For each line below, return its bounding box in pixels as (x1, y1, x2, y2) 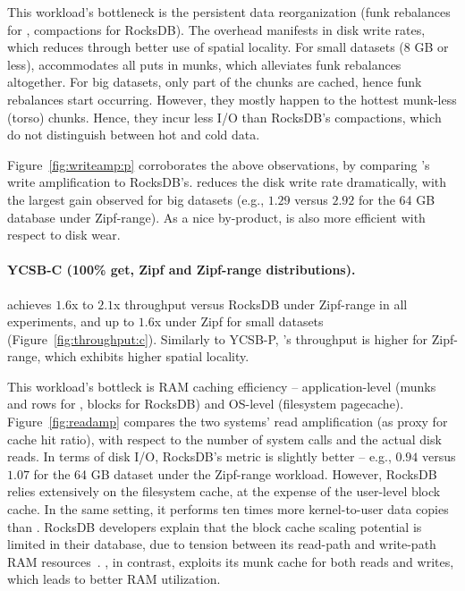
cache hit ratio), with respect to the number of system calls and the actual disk (7, 429, 442, 448)
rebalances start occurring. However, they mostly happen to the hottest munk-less (7, 89, 457, 108)
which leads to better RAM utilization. (7, 570, 221, 588)
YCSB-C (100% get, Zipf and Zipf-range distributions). (7, 260, 356, 279)
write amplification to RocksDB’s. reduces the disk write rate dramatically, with (7, 173, 447, 191)
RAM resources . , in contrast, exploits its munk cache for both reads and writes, (7, 552, 454, 570)
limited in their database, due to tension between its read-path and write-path (7, 535, 436, 553)
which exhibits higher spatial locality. (45, 347, 249, 366)
